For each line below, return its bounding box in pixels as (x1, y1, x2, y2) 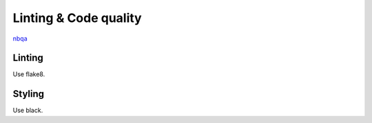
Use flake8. (12, 70, 45, 78)
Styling (12, 88, 45, 100)
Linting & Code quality (12, 10, 142, 25)
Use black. (12, 107, 43, 115)
